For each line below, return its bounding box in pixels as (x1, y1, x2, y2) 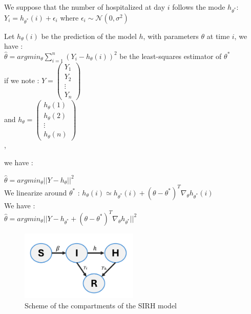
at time (206, 30, 230, 41)
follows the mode (172, 2, 225, 12)
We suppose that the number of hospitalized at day (4, 2, 165, 12)
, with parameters (143, 30, 199, 41)
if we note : (4, 75, 39, 86)
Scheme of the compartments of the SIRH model (25, 300, 177, 310)
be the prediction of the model (41, 30, 137, 41)
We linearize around (4, 187, 67, 198)
